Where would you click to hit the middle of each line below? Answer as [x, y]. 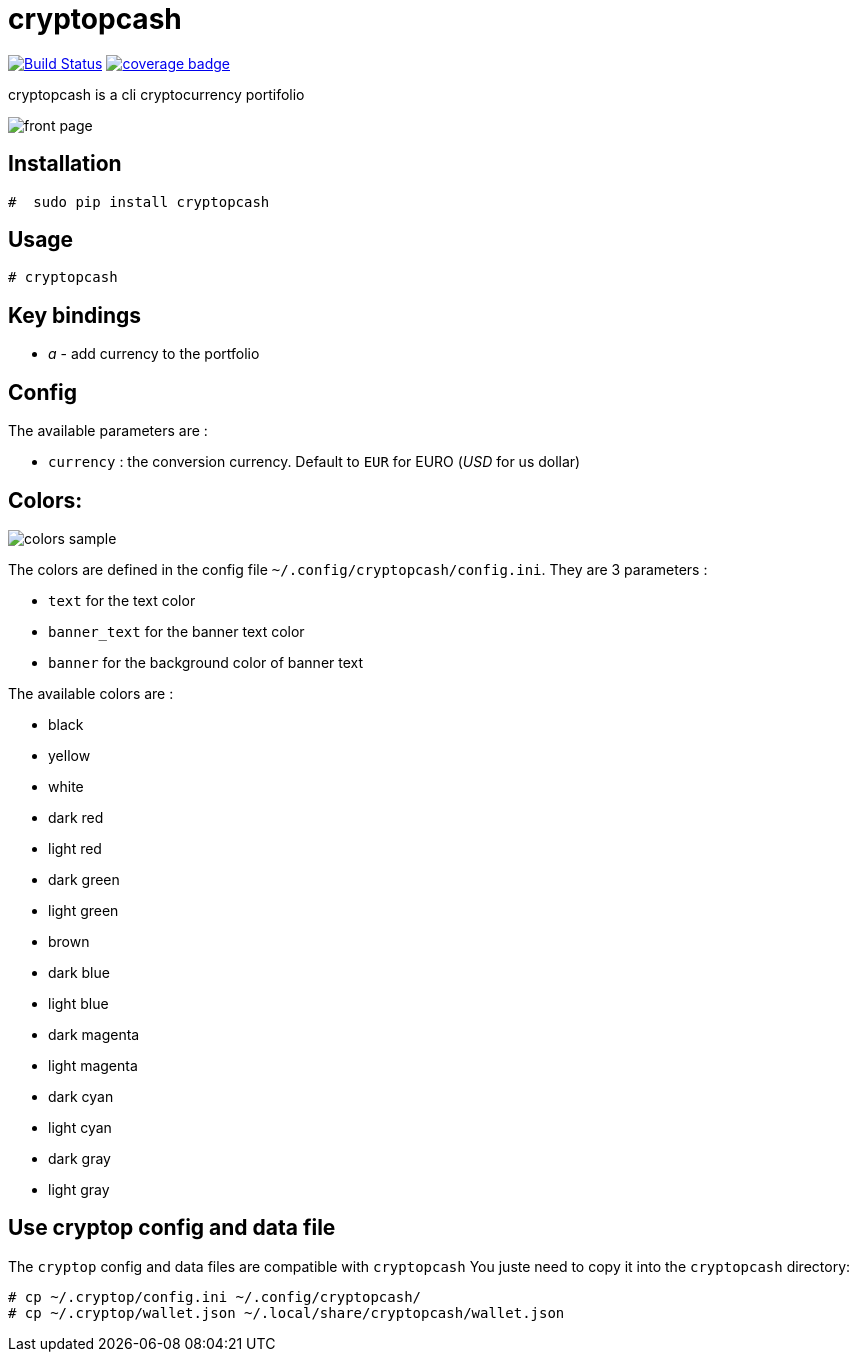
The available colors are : [91, 693]
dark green [84, 879]
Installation [65, 164]
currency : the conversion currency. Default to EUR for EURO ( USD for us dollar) [314, 462]
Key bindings [75, 315]
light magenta [93, 1065]
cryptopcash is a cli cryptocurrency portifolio [156, 94]
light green [83, 910]
